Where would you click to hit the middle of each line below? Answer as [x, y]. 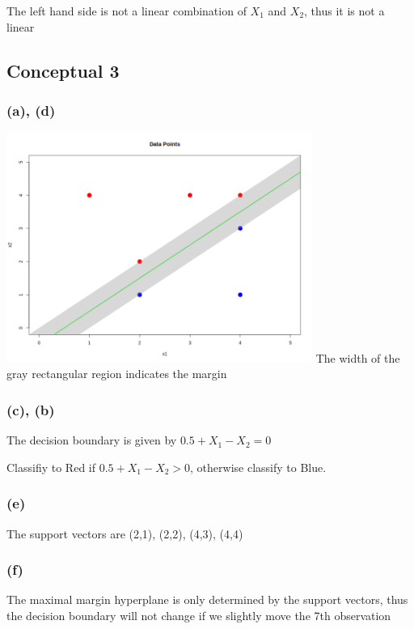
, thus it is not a [344, 11]
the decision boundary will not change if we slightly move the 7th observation [199, 615]
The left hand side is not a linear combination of [127, 11]
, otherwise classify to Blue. [258, 467]
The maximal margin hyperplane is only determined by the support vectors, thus [207, 599]
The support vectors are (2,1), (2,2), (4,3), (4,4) [125, 533]
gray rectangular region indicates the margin [117, 374]
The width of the [358, 357]
